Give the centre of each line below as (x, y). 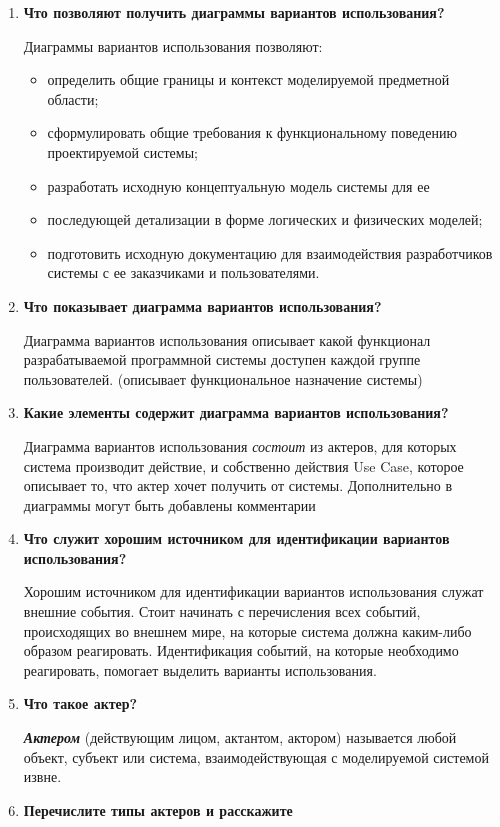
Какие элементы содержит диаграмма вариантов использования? (236, 412)
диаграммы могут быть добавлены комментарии (169, 504)
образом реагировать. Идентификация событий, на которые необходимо (241, 650)
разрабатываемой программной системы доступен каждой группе (222, 359)
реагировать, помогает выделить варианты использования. (200, 669)
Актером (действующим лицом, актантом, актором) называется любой (240, 737)
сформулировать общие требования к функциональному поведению (252, 132)
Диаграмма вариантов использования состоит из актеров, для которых (240, 445)
